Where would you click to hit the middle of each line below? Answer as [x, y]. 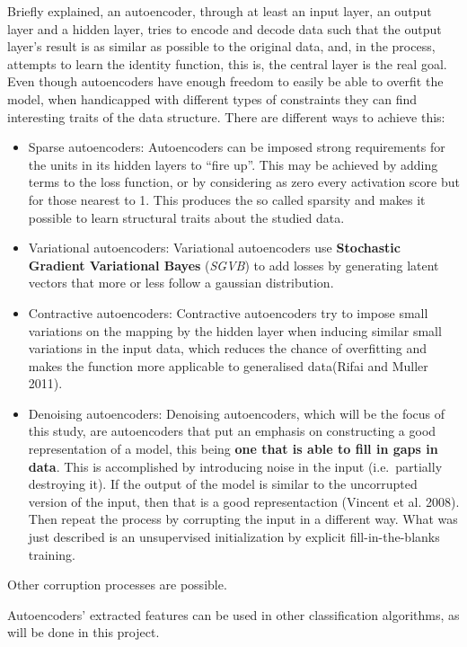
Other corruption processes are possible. [117, 585]
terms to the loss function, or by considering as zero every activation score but [244, 182]
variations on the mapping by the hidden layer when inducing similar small [235, 330]
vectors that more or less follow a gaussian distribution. [181, 283]
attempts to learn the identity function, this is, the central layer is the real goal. [227, 63]
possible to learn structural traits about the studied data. [186, 217]
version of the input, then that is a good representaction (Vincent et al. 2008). [244, 501]
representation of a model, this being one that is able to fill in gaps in [233, 449]
